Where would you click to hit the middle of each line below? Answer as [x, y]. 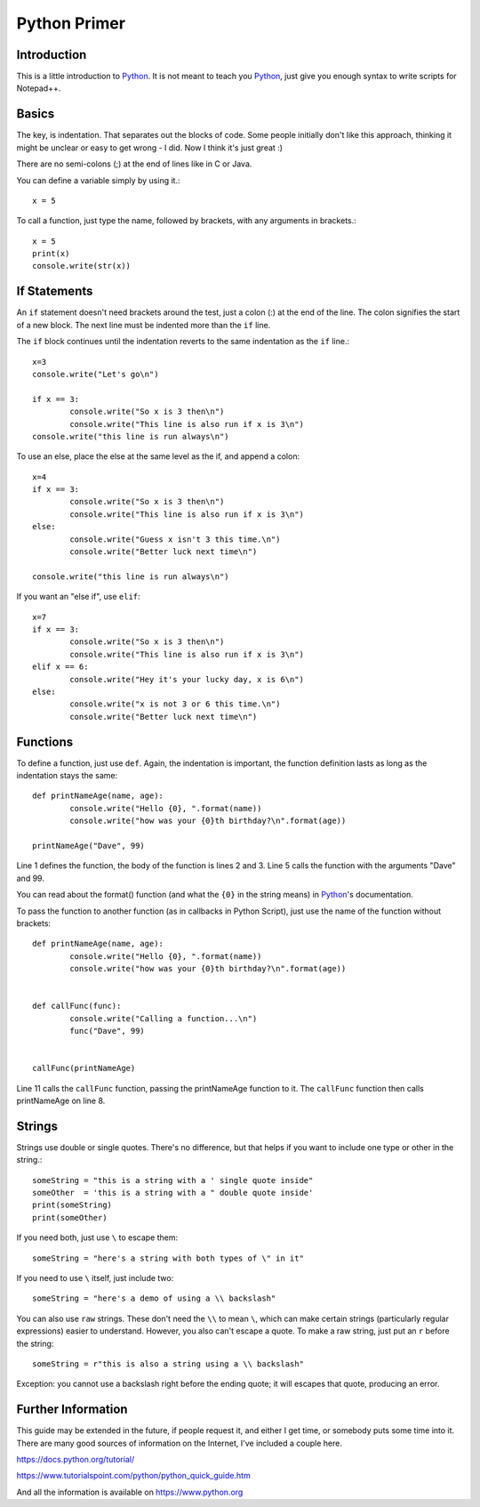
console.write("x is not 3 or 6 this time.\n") [175, 704]
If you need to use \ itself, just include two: [95, 1278]
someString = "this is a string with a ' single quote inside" [173, 1180]
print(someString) [72, 1205]
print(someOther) [70, 1217]
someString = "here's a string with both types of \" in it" [168, 1258]
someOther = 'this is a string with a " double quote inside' [173, 1193]
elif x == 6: [60, 667]
